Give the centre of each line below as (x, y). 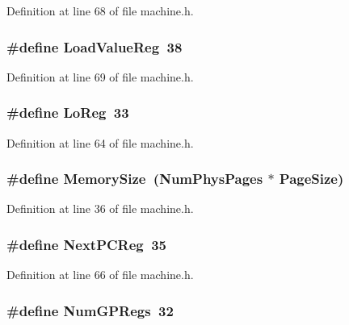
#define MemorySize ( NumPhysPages (135, 179)
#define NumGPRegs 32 (90, 310)
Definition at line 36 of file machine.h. (100, 208)
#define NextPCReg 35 (86, 244)
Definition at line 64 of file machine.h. (100, 142)
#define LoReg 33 (68, 112)
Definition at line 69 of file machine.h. (100, 76)
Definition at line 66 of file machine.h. (100, 275)
